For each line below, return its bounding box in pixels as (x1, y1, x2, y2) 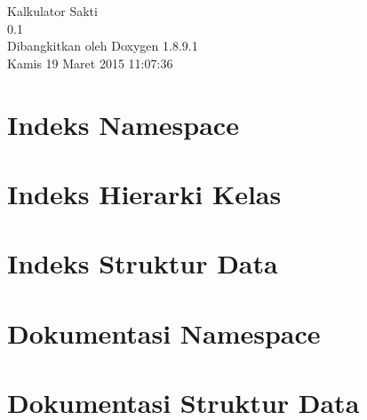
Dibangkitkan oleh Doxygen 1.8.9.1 (7, 36, 198, 55)
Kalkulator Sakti (7, 2, 98, 20)
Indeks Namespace (7, 106, 239, 142)
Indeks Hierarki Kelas (7, 175, 282, 211)
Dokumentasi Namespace (7, 314, 321, 351)
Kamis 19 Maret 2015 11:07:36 (7, 53, 173, 72)
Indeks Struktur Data (7, 245, 278, 281)
